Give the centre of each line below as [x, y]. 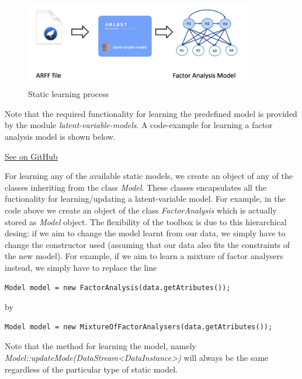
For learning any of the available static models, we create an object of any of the [149, 176]
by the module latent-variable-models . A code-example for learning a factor [139, 125]
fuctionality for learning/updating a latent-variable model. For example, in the [145, 199]
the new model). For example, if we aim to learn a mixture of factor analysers [144, 256]
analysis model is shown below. [60, 136]
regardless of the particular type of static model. [91, 369]
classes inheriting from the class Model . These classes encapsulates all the [136, 187]
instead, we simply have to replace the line [81, 267]
